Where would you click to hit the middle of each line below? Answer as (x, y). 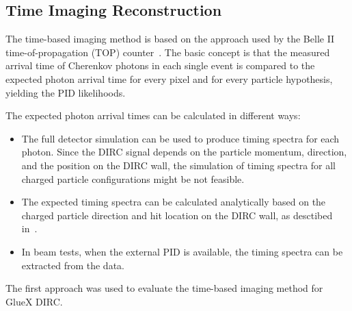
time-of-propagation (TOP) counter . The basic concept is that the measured (168, 52)
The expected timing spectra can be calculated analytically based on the (174, 202)
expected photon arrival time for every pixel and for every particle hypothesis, (169, 78)
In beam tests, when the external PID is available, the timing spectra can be (182, 251)
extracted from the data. (73, 265)
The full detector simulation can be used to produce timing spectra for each (180, 138)
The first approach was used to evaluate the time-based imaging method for (164, 288)
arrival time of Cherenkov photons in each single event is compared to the (160, 65)
